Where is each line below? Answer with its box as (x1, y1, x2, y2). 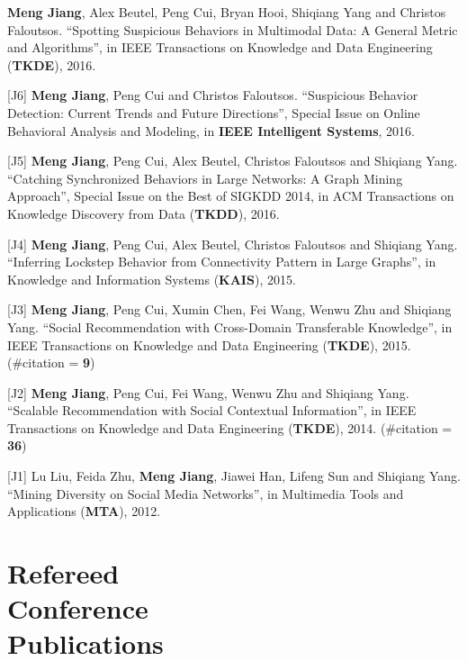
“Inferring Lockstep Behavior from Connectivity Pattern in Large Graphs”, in (7, 252, 436, 271)
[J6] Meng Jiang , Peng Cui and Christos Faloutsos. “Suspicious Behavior (7, 86, 418, 104)
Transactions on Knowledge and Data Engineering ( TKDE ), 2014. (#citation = (7, 418, 453, 437)
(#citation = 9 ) (7, 353, 95, 372)
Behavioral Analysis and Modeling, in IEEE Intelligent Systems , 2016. (7, 121, 415, 140)
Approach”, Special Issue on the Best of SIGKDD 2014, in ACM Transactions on (7, 186, 454, 205)
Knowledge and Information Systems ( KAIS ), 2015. (7, 269, 296, 288)
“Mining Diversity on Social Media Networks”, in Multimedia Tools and (7, 484, 404, 503)
